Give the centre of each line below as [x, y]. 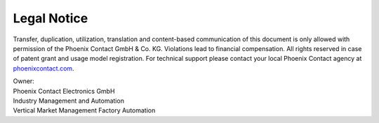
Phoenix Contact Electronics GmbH [64, 91]
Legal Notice [51, 18]
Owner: [24, 81]
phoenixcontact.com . [44, 68]
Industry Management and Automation [68, 101]
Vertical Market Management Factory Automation [84, 110]
